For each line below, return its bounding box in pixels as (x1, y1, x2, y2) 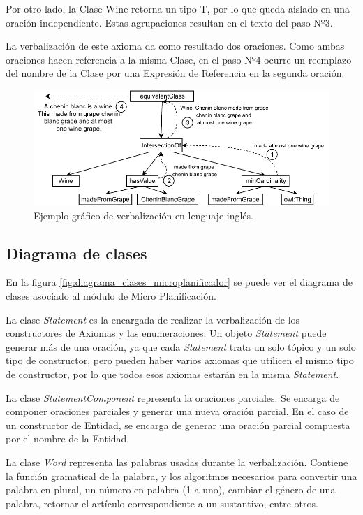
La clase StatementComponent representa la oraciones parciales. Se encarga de (6, 390, 340, 405)
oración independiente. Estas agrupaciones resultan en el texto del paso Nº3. (6, 15, 333, 29)
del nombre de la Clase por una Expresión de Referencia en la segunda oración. (6, 66, 345, 80)
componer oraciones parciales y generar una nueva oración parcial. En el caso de (6, 404, 349, 419)
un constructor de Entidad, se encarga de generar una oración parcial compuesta (6, 417, 350, 432)
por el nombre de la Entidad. (6, 431, 130, 446)
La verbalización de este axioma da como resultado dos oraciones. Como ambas (6, 38, 345, 53)
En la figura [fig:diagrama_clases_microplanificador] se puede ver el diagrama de (6, 275, 353, 289)
